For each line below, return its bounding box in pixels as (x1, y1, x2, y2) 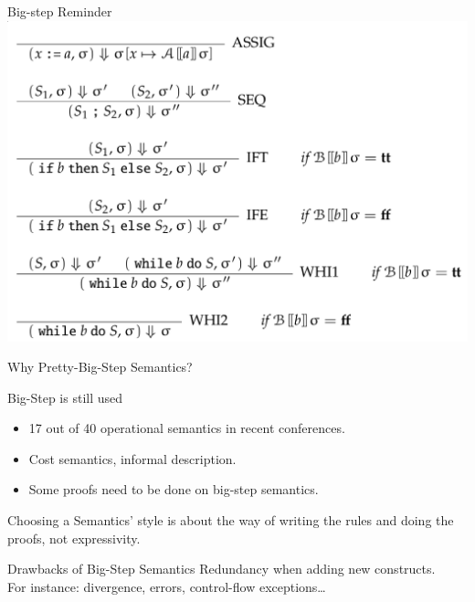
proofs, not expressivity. (7, 528, 141, 547)
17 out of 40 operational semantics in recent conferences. (28, 418, 345, 438)
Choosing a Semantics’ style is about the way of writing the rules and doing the (7, 511, 454, 530)
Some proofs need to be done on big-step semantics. (28, 480, 319, 499)
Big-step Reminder (7, 2, 112, 20)
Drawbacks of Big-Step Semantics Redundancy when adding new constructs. (7, 559, 436, 578)
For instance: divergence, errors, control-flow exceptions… (7, 576, 326, 596)
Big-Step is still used (7, 387, 123, 407)
